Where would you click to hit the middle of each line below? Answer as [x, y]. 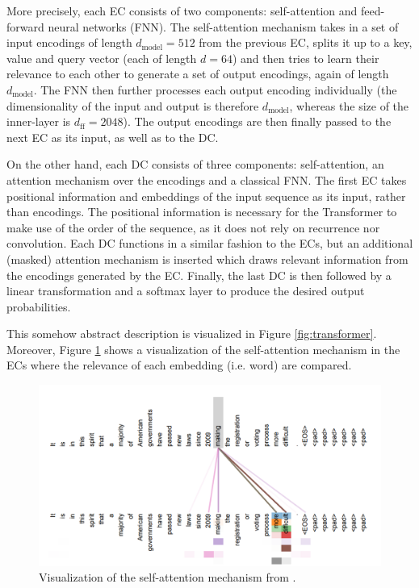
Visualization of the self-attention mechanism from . [168, 577]
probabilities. [39, 306]
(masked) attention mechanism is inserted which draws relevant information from [207, 259]
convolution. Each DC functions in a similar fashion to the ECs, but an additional [210, 243]
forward [25, 26]
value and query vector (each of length [102, 58]
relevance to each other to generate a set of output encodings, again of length [198, 74]
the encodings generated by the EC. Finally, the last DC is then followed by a [199, 275]
